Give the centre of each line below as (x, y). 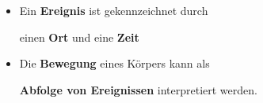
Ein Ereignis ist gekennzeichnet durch (114, 10)
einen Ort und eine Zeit (79, 37)
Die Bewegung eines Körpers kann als (114, 63)
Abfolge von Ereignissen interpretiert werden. (138, 89)
